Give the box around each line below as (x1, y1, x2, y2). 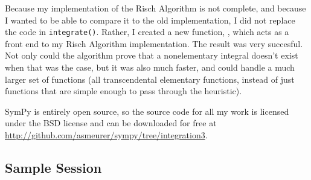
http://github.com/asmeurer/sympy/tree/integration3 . (5, 129, 208, 141)
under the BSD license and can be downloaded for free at (5, 117, 217, 129)
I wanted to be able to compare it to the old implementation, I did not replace (5, 13, 295, 26)
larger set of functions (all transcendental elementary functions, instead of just (5, 72, 295, 85)
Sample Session (5, 158, 102, 176)
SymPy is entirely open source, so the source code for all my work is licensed (5, 104, 289, 117)
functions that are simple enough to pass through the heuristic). (5, 85, 242, 97)
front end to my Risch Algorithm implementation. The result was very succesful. (5, 37, 303, 50)
